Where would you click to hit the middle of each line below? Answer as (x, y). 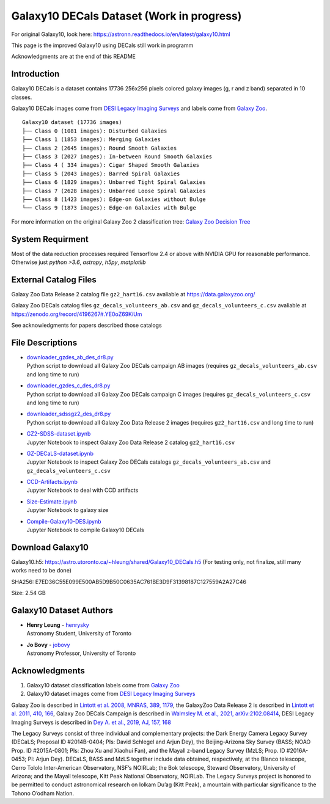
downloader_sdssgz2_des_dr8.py (69, 414)
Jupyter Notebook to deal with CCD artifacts (82, 490)
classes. (22, 97)
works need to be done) (42, 571)
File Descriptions (44, 342)
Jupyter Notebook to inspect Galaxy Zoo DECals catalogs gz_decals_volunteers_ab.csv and (149, 462)
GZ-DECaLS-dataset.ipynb (60, 453)
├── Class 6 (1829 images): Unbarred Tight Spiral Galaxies (114, 182)
